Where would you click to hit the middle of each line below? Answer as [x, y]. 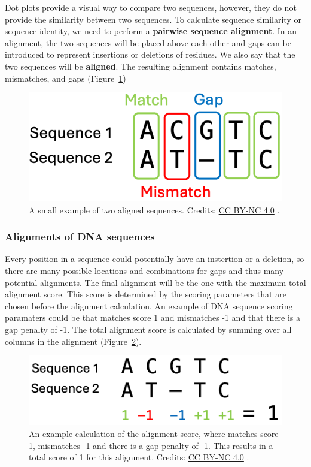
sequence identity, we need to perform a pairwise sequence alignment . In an [151, 31]
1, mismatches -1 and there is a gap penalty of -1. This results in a [151, 445]
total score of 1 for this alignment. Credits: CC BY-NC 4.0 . [139, 457]
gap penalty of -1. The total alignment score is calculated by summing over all [148, 329]
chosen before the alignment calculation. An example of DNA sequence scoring [149, 305]
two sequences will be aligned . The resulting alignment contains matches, [141, 66]
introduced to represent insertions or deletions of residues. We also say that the [150, 54]
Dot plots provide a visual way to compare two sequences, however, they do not [151, 7]
